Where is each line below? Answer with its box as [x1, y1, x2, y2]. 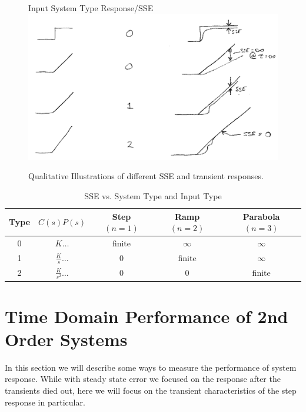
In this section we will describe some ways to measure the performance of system [5, 361, 297, 373]
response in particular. [5, 395, 85, 408]
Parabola [242, 210, 280, 222]
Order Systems [5, 327, 128, 351]
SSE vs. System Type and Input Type [84, 189, 222, 202]
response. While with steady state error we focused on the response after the [5, 373, 281, 385]
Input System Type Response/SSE [28, 2, 154, 14]
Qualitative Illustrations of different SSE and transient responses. [28, 170, 264, 182]
